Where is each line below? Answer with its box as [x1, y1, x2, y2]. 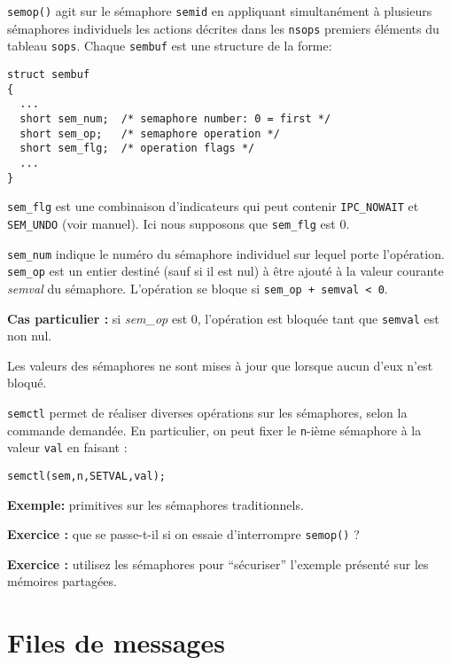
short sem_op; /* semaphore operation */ [19, 127, 280, 140]
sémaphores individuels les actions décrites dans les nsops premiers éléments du [7, 19, 439, 37]
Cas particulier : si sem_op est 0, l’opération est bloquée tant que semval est [7, 309, 439, 327]
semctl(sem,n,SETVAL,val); [7, 469, 166, 482]
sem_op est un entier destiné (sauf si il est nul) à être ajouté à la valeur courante [7, 262, 444, 280]
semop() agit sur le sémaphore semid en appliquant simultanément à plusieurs [7, 2, 432, 20]
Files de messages [7, 624, 225, 661]
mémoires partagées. [7, 572, 117, 591]
